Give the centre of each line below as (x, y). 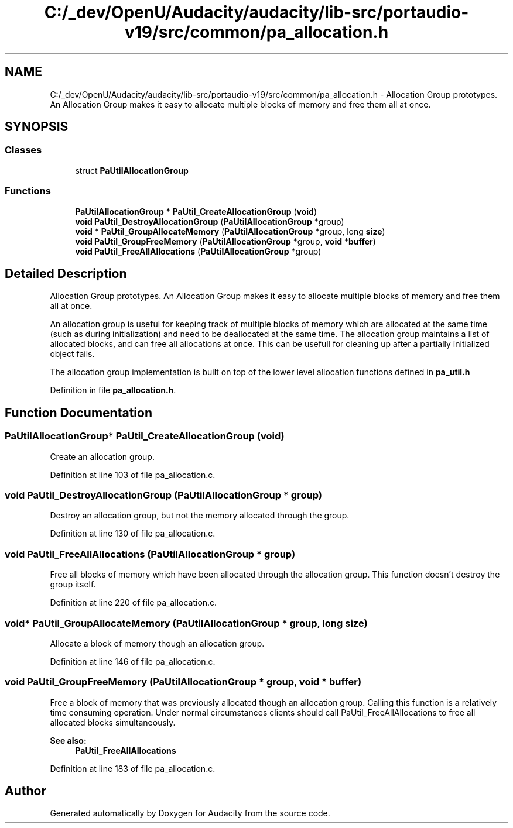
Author (25, 791)
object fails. (72, 354)
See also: (68, 740)
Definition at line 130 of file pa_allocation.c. (133, 534)
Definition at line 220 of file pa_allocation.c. (134, 603)
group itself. (73, 585)
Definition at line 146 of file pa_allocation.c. (133, 661)
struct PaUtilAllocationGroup (132, 170)
